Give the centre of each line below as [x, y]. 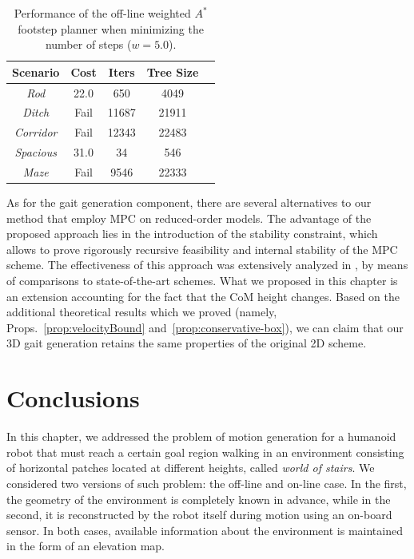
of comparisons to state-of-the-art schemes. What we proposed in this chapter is [202, 281]
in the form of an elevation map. [86, 546]
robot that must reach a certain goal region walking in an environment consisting [205, 452]
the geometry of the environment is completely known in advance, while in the [199, 499]
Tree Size [173, 71]
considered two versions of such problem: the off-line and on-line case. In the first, [207, 483]
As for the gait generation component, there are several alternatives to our [189, 202]
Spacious [36, 152]
